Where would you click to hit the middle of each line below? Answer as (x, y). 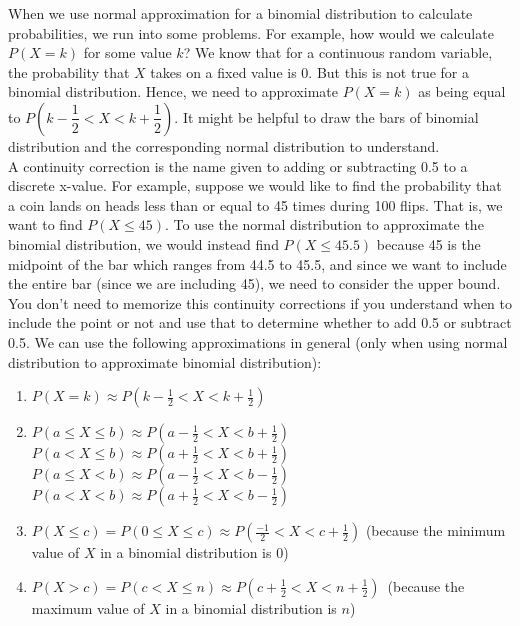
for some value (127, 52)
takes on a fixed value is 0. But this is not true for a (310, 71)
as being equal (462, 91)
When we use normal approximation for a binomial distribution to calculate (240, 13)
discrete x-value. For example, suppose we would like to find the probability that (255, 185)
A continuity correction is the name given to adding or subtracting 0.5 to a (238, 165)
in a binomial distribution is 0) (194, 552)
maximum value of (88, 607)
